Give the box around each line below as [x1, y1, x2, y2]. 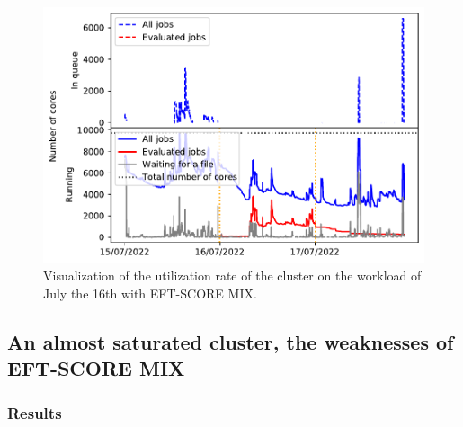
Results [7, 401, 62, 423]
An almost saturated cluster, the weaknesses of [7, 327, 454, 355]
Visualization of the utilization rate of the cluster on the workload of [43, 266, 422, 285]
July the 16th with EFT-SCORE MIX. [43, 283, 257, 302]
